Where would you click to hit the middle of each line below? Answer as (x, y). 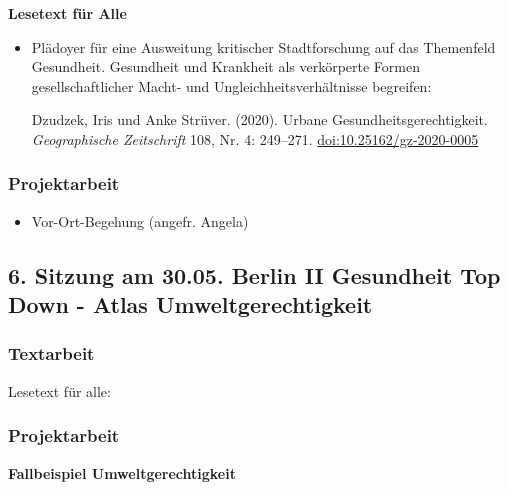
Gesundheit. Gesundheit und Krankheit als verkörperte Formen (226, 66)
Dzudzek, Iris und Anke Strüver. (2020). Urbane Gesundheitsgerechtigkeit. (259, 119)
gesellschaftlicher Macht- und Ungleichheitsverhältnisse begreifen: (231, 85)
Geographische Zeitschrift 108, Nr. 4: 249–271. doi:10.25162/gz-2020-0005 (255, 138)
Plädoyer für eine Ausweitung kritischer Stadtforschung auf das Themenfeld (263, 46)
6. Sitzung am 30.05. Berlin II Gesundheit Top (254, 274)
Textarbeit (51, 353)
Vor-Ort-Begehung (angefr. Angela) (140, 220)
